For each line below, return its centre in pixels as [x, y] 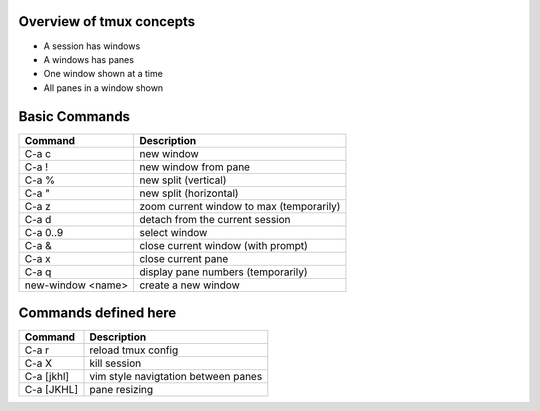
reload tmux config [134, 350]
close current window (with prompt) [224, 245]
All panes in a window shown [103, 87]
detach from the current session [215, 219]
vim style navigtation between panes [176, 377]
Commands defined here [97, 313]
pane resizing [121, 390]
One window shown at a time [103, 74]
